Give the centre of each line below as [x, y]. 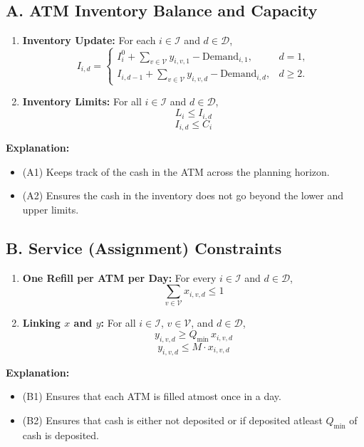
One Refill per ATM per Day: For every [119, 277]
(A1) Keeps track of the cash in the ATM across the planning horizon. [176, 171]
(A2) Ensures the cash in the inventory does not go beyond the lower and [183, 195]
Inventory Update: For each [89, 40]
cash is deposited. [61, 435]
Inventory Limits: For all [82, 101]
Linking [41, 323]
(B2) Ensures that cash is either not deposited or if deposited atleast [172, 420]
